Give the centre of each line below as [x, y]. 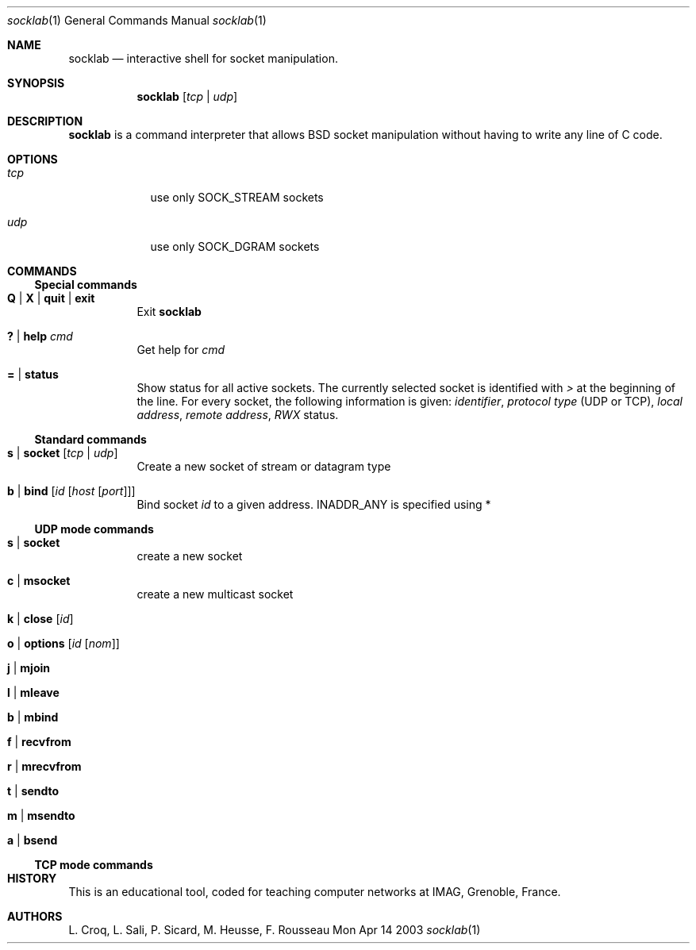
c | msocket [39, 581]
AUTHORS [35, 916]
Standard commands [90, 439]
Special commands [86, 285]
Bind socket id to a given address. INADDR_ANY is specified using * [314, 504]
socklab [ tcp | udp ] [187, 96]
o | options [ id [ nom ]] [63, 643]
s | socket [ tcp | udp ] [63, 453]
